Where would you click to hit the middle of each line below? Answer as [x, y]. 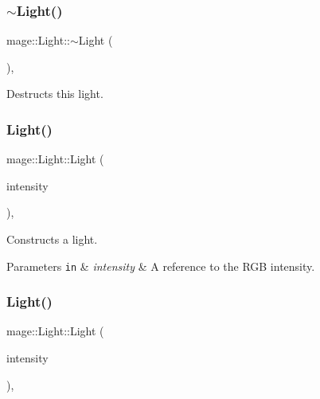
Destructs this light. [55, 94]
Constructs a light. [52, 239]
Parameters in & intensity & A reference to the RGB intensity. [161, 266]
